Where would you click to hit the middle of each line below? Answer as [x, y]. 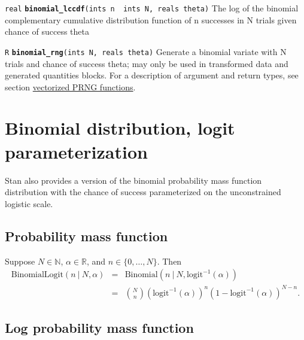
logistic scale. [29, 203]
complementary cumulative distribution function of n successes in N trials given [151, 19]
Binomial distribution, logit [120, 128]
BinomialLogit [37, 275]
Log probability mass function [99, 328]
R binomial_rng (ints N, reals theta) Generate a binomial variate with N [146, 51]
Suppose [20, 261]
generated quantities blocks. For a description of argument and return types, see [152, 75]
